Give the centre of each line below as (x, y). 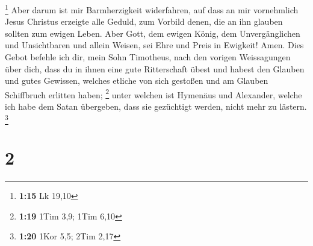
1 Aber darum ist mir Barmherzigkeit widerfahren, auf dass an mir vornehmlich (152, 9)
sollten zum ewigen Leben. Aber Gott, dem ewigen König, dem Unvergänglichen (153, 33)
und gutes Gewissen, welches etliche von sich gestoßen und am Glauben (137, 80)
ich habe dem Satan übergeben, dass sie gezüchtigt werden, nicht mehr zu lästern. (156, 106)
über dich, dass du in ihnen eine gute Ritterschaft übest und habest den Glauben (155, 68)
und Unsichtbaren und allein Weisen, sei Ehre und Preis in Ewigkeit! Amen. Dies (154, 45)
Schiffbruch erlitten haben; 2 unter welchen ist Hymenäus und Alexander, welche (153, 93)
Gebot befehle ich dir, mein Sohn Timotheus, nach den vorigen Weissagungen (148, 57)
